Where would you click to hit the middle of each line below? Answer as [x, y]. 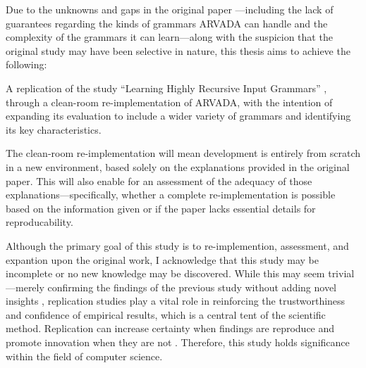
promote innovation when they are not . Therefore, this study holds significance [178, 342]
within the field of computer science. [84, 356]
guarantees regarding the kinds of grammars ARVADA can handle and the [167, 23]
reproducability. [39, 222]
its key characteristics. [54, 129]
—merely [25, 287]
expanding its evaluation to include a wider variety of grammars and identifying [178, 116]
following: [26, 64]
